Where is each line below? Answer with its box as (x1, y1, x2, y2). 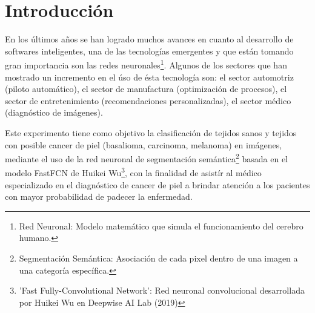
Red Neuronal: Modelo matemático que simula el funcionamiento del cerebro (19, 219, 303, 232)
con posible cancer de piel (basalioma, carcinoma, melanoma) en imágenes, (5, 138, 282, 151)
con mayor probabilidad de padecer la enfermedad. (5, 190, 193, 203)
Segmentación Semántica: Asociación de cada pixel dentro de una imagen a (19, 252, 298, 264)
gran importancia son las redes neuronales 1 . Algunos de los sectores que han (5, 57, 287, 71)
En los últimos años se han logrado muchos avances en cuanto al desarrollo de (5, 33, 294, 45)
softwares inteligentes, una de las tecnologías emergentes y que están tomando (5, 44, 294, 57)
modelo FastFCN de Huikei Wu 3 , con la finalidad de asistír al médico (5, 165, 262, 179)
